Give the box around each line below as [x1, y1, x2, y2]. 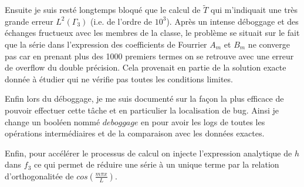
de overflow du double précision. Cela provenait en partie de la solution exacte [5, 61, 286, 74]
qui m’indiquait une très [210, 4, 298, 16]
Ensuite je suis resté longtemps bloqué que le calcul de [5, 4, 201, 16]
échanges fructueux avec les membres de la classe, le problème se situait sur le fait [5, 26, 300, 39]
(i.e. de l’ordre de [90, 15, 153, 27]
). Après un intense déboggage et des [166, 15, 299, 27]
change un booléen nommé [5, 115, 100, 128]
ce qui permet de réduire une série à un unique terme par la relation [33, 158, 279, 171]
